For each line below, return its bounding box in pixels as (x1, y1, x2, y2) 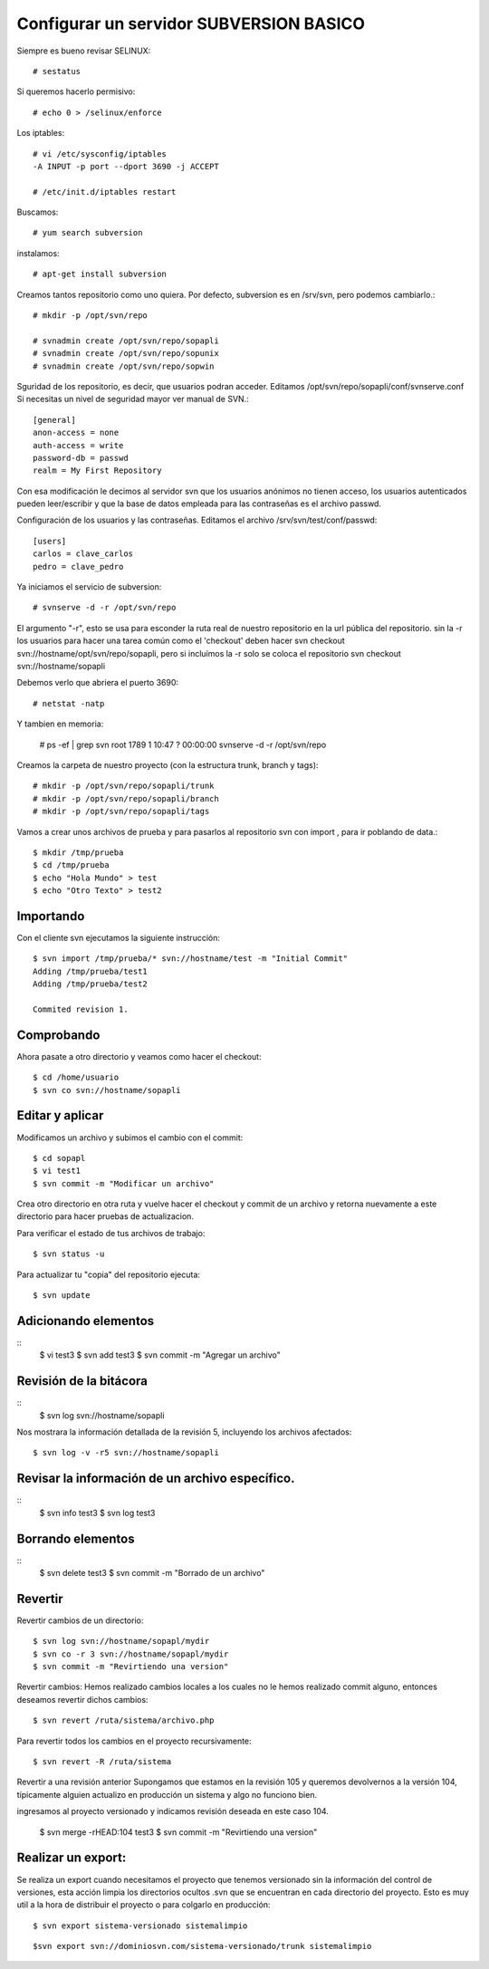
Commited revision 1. (33, 1004, 129, 1014)
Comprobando (16, 1027, 101, 1042)
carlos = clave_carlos (33, 549, 134, 559)
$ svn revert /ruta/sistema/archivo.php (33, 1715, 215, 1725)
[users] (33, 535, 67, 546)
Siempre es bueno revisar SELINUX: (16, 45, 151, 56)
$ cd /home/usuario (33, 1072, 120, 1082)
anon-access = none (33, 427, 120, 438)
